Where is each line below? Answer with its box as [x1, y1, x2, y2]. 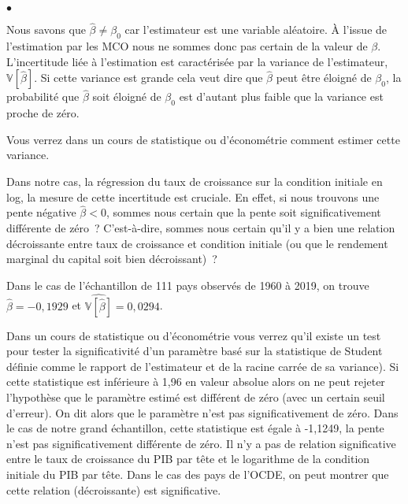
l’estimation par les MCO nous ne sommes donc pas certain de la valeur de [6, 38, 368, 54]
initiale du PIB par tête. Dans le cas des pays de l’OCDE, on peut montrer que [6, 465, 389, 482]
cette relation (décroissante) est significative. [6, 481, 221, 498]
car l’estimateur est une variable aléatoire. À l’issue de [124, 21, 388, 38]
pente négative [6, 204, 76, 220]
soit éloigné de [92, 88, 161, 105]
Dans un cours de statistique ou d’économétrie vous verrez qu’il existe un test [6, 327, 381, 343]
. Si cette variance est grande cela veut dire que [34, 69, 263, 86]
